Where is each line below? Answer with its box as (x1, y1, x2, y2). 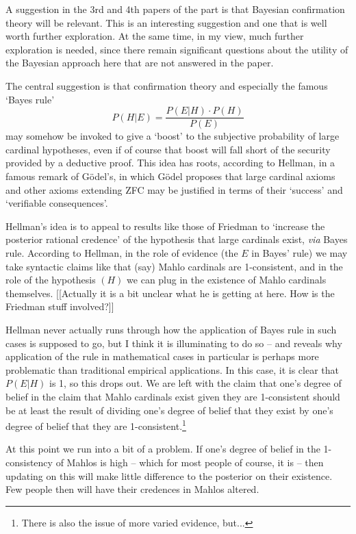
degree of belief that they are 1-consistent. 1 (5, 417, 186, 433)
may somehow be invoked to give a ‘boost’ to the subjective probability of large (5, 129, 340, 143)
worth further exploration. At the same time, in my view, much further (5, 29, 304, 43)
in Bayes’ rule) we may (251, 245, 348, 259)
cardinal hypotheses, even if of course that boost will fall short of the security (5, 142, 331, 156)
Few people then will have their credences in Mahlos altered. (5, 482, 259, 496)
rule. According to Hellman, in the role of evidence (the (5, 245, 238, 259)
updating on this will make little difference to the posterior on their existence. (5, 468, 333, 483)
